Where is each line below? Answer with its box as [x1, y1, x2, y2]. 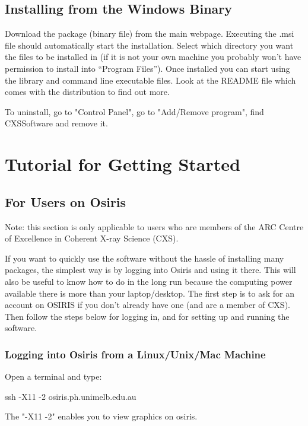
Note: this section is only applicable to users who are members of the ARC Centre [5, 220, 304, 233]
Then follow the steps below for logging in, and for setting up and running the [5, 310, 290, 322]
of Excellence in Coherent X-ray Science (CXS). [5, 232, 179, 244]
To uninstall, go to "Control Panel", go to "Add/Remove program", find [5, 105, 264, 117]
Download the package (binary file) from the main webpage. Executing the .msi [5, 27, 294, 40]
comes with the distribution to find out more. [5, 85, 170, 98]
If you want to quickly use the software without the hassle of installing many [5, 252, 284, 264]
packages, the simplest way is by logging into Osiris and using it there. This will [5, 263, 296, 276]
